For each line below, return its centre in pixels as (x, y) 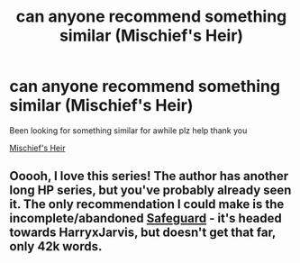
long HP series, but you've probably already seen (150, 190)
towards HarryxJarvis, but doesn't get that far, (143, 233)
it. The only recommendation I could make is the (147, 204)
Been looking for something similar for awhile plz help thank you (128, 130)
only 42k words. (56, 246)
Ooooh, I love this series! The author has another (149, 176)
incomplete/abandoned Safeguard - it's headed (145, 218)
